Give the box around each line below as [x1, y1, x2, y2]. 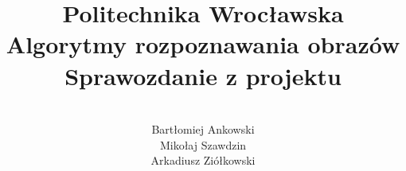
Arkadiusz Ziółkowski [150, 152, 256, 169]
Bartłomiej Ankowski [151, 121, 255, 138]
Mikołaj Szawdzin [159, 136, 247, 153]
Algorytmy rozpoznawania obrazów [6, 28, 400, 60]
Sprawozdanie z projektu [64, 59, 342, 91]
